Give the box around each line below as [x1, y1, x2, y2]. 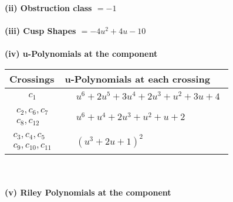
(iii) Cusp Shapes [5, 25, 76, 37]
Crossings [9, 71, 55, 85]
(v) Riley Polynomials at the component [5, 186, 171, 198]
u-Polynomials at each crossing [65, 71, 210, 85]
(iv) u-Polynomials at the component [5, 47, 158, 60]
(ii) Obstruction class [5, 2, 92, 13]
